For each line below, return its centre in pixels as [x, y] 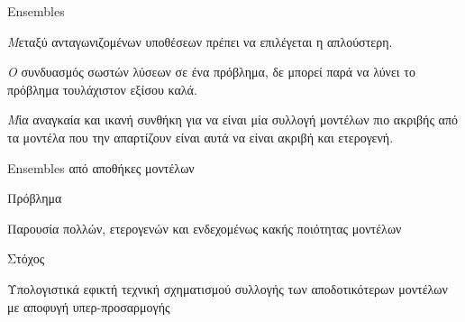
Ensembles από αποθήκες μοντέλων [101, 167]
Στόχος [26, 258]
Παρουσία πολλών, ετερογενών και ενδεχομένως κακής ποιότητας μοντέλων [205, 228]
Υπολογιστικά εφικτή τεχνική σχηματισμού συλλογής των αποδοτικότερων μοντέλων [228, 288]
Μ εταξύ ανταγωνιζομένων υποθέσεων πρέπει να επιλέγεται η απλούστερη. [200, 41]
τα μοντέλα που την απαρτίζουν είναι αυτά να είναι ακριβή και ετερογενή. [201, 137]
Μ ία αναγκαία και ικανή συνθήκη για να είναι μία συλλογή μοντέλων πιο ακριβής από [232, 120]
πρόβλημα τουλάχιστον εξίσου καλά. [102, 89]
